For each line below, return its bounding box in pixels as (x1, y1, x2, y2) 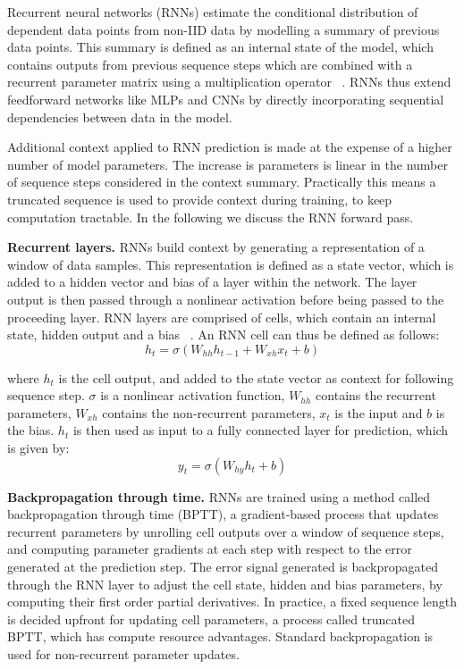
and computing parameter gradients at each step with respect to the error (7, 539, 412, 558)
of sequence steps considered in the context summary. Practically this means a (7, 172, 436, 191)
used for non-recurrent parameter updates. (7, 645, 240, 663)
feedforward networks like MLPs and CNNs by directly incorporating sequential (7, 89, 444, 108)
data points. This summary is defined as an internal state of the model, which (7, 38, 434, 56)
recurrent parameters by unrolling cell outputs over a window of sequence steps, (7, 522, 444, 540)
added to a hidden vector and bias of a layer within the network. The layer (7, 272, 418, 291)
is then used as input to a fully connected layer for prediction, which (72, 421, 449, 439)
